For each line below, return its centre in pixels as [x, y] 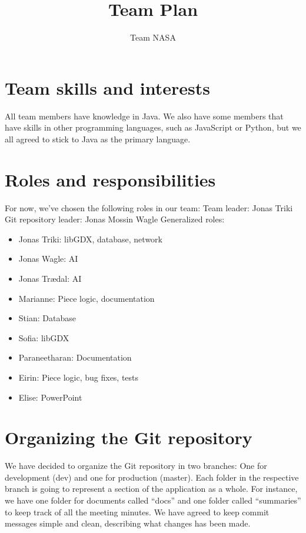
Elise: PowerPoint [50, 397]
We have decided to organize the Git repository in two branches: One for [136, 466]
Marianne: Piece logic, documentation [87, 298]
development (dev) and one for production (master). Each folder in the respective [152, 477]
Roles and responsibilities [110, 179]
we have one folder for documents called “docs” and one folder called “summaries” [153, 500]
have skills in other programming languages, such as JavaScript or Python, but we [153, 127]
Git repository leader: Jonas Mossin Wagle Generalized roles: [115, 219]
